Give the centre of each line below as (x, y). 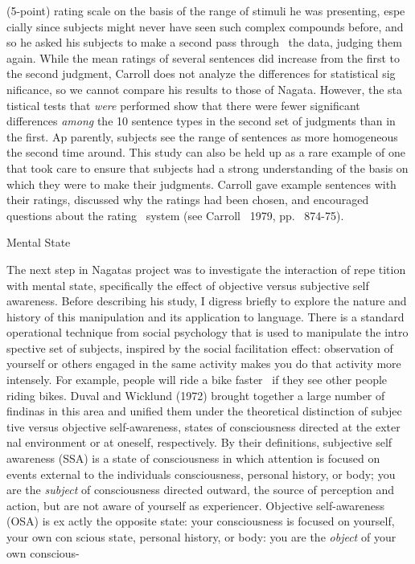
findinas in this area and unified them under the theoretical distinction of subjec (204, 411)
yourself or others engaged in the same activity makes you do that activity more (204, 364)
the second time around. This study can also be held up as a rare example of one (206, 152)
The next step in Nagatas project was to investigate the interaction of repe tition (206, 269)
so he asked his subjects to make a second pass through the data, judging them (204, 42)
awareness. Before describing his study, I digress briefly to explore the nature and (207, 301)
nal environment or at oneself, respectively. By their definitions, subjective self (199, 442)
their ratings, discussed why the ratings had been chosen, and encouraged (188, 200)
